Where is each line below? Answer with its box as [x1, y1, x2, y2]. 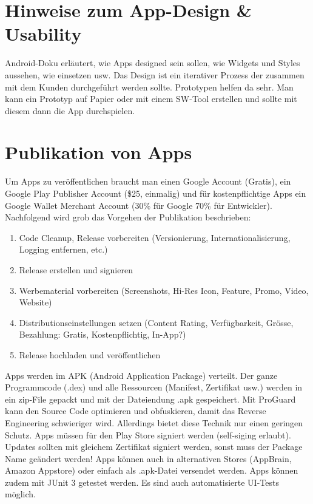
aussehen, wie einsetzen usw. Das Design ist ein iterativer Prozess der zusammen [5, 68, 305, 81]
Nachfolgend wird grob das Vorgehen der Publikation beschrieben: [5, 211, 251, 223]
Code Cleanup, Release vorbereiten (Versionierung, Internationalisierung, [19, 231, 291, 243]
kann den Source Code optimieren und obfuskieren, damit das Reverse [5, 404, 266, 417]
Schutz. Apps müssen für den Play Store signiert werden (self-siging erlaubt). [5, 428, 291, 441]
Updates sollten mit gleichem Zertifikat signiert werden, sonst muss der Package [5, 440, 303, 453]
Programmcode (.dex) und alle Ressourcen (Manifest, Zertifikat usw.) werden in [5, 381, 303, 393]
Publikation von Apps [5, 140, 192, 165]
